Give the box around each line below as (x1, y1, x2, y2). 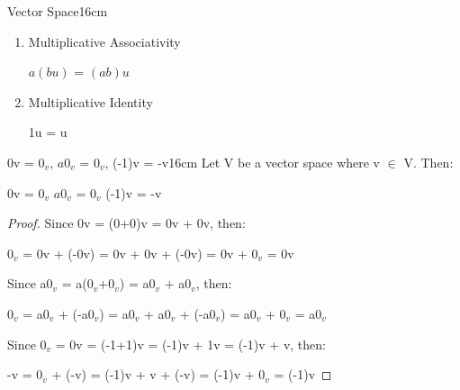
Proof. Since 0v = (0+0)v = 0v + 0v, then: (7, 213, 246, 232)
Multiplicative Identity (28, 92, 153, 111)
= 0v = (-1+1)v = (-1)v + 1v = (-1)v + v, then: (55, 334, 326, 353)
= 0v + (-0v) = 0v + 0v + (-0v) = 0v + (23, 243, 248, 262)
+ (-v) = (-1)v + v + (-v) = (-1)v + (51, 365, 255, 384)
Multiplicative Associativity (28, 32, 181, 50)
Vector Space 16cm (7, 2, 108, 20)
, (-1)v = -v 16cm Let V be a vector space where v (104, 152, 381, 171)
